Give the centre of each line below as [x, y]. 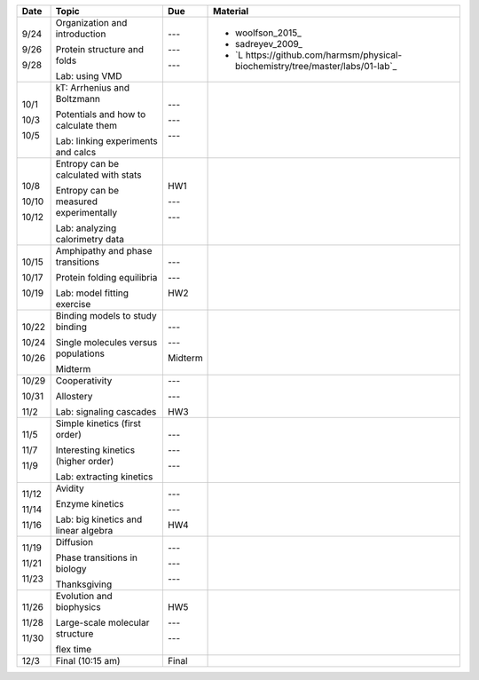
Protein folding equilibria [106, 277]
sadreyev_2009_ [269, 44]
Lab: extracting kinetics [104, 477]
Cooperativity [84, 380]
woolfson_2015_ [268, 33]
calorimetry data [90, 239]
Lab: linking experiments [107, 141]
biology [71, 569]
